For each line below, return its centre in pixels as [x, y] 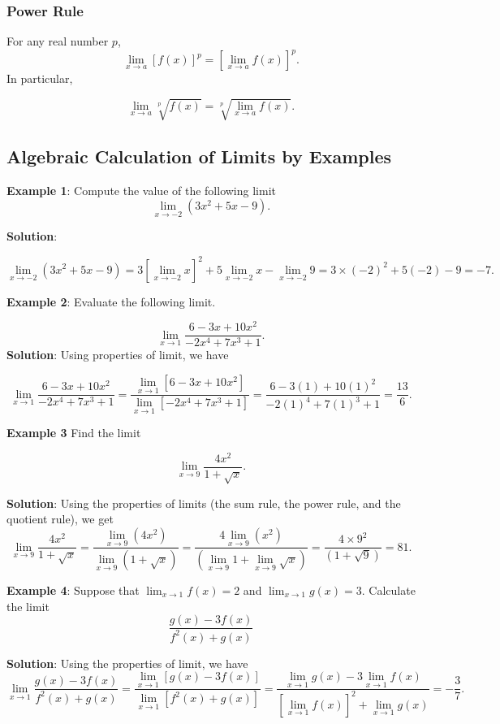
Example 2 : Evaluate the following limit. [111, 301]
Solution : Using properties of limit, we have [118, 355]
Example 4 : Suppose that [73, 590]
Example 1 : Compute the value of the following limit [141, 190]
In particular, [40, 78]
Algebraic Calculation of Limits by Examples [199, 156]
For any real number [58, 41]
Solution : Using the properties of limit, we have [127, 663]
